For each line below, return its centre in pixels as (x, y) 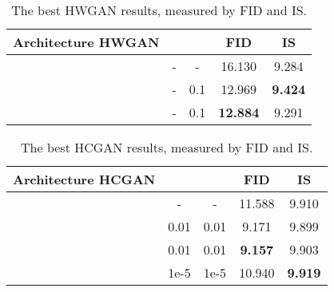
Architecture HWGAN (86, 42)
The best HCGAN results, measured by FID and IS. (167, 147)
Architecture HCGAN (84, 179)
